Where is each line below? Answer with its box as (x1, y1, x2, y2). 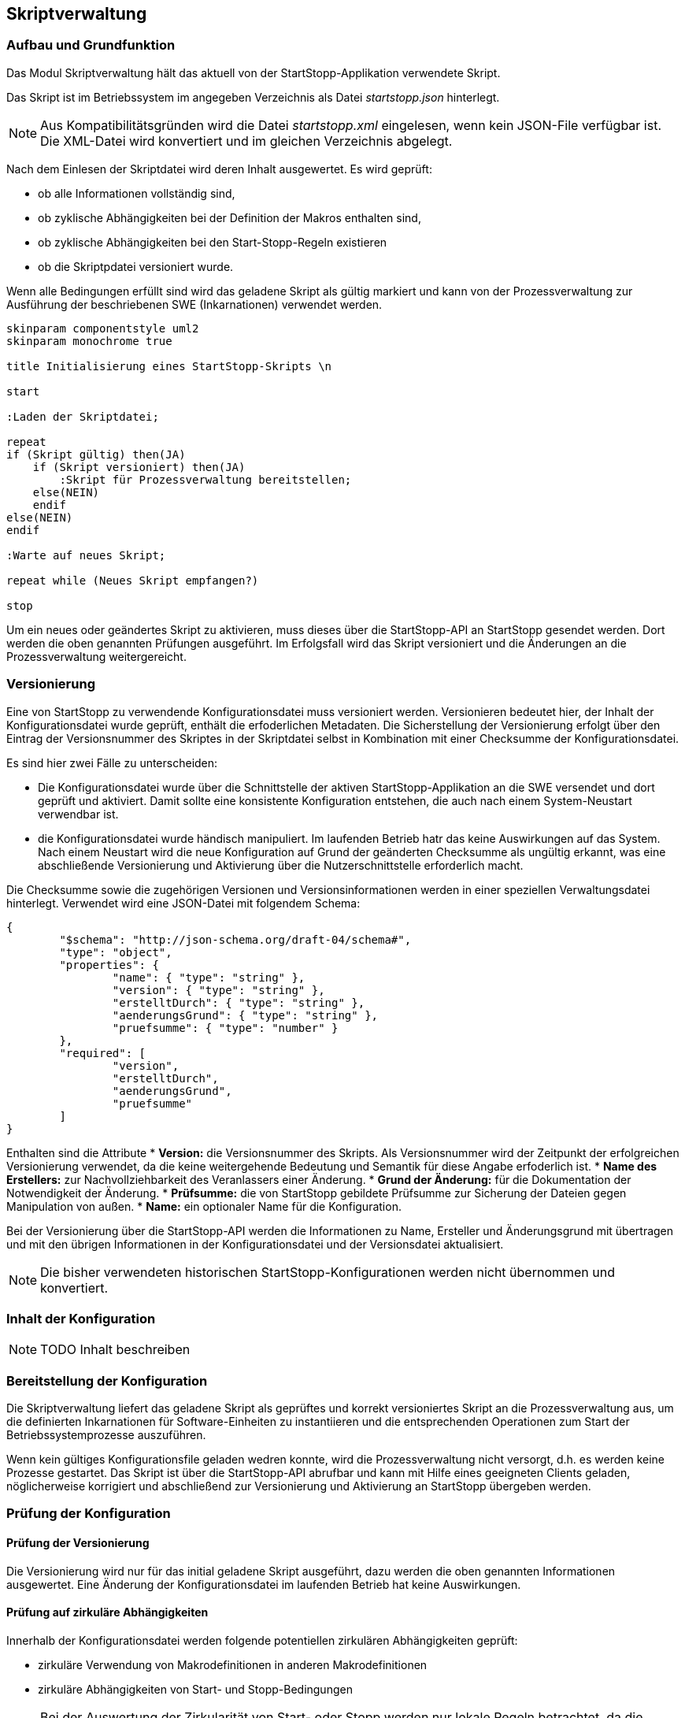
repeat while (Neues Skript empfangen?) (6, 573, 259, 587)
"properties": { (59, 958, 159, 971)
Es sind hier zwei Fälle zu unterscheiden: (6, 755, 218, 770)
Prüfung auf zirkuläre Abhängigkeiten (6, 1605, 209, 1620)
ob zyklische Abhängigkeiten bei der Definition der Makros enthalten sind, (38, 210, 421, 224)
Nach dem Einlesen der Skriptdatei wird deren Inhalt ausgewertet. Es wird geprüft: (6, 161, 432, 176)
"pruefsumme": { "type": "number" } (112, 1021, 339, 1034)
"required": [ (59, 1046, 146, 1059)
